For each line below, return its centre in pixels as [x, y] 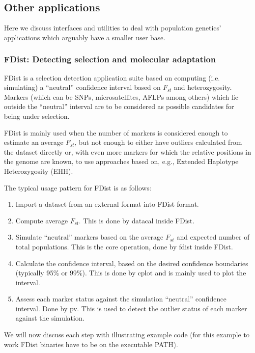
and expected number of [213, 237]
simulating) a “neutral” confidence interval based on [82, 87]
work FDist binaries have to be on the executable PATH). [91, 344]
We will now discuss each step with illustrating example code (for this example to [127, 335]
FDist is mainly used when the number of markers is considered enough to [116, 132]
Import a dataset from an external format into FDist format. [107, 204]
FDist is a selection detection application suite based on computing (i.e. [112, 77]
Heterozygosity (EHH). [39, 171]
